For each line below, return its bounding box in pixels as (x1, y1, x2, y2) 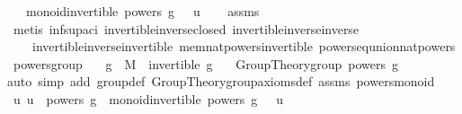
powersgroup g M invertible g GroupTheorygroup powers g (13, 54, 398, 73)
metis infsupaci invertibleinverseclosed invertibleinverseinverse (13, 19, 360, 38)
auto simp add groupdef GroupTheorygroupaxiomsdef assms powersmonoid (7, 72, 435, 91)
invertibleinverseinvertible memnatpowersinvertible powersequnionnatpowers (31, 37, 456, 56)
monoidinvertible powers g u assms (25, 2, 260, 20)
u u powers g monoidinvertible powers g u (13, 89, 284, 108)
